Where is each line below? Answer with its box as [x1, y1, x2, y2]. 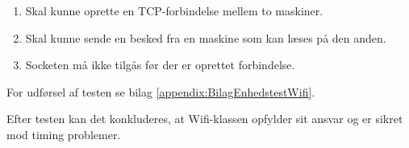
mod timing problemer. [6, 125, 121, 142]
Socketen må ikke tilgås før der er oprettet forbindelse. [25, 56, 295, 73]
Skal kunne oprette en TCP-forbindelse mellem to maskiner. [25, 2, 323, 18]
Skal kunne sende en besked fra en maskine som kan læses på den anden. [25, 29, 386, 46]
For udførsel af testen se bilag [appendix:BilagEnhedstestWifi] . [6, 83, 315, 100]
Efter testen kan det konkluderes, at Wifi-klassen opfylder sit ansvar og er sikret [6, 110, 403, 127]
